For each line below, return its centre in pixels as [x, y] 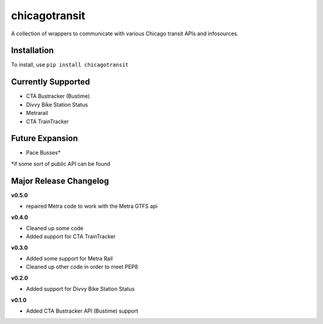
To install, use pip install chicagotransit [70, 65]
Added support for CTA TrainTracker [71, 237]
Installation [32, 51]
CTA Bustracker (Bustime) [58, 96]
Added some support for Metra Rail [69, 259]
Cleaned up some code [55, 228]
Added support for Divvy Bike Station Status [80, 289]
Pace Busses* [43, 153]
